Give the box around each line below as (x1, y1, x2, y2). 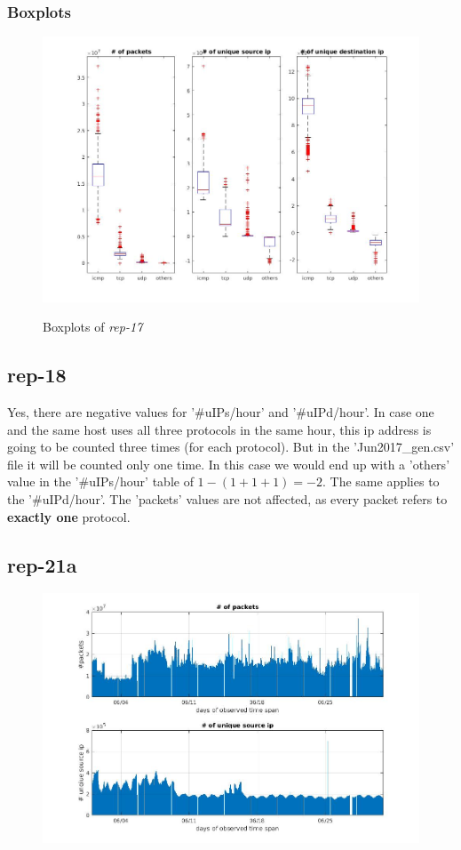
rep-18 (7, 361, 67, 389)
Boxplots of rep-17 (43, 317, 143, 336)
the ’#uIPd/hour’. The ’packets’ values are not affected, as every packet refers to (7, 490, 448, 509)
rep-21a (7, 550, 77, 578)
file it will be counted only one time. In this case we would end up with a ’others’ (7, 454, 450, 473)
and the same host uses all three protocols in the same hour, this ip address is (7, 420, 432, 438)
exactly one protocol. (7, 507, 131, 525)
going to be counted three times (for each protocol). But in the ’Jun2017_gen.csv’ (7, 437, 455, 456)
